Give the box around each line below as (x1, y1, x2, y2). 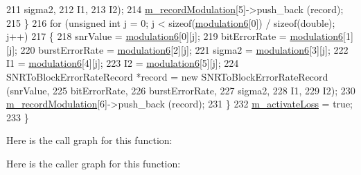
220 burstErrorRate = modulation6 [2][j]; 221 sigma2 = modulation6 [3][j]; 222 (20, 42, 349, 56)
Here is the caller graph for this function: (6, 156, 181, 170)
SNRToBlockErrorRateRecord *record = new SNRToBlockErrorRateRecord (6, 69, 328, 83)
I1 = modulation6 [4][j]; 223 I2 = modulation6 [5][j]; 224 (6, 56, 239, 70)
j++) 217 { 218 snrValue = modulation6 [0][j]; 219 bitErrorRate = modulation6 (6, 29, 344, 43)
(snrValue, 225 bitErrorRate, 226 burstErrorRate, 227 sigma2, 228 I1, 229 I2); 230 (6, 83, 355, 97)
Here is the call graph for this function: (6, 133, 173, 147)
